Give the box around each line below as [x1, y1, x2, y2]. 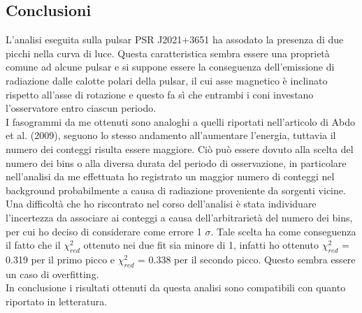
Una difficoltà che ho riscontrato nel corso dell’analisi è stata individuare [6, 196, 317, 211]
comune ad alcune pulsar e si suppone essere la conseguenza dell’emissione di [6, 59, 335, 74]
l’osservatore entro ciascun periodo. [6, 101, 157, 115]
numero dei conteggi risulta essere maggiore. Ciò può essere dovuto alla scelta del [6, 141, 354, 156]
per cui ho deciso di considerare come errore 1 [6, 224, 202, 238]
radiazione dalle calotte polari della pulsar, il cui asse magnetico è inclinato [6, 73, 328, 87]
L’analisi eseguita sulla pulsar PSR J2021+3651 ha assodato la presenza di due [6, 32, 344, 47]
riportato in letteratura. [6, 293, 108, 308]
